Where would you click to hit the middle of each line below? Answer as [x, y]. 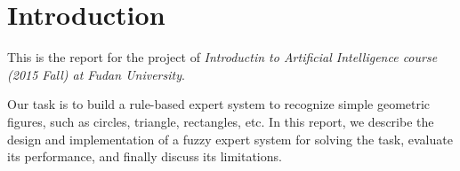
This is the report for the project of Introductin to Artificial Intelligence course [222, 57]
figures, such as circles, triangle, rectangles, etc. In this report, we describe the [221, 121]
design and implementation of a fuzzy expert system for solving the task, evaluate [230, 139]
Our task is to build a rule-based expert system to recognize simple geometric [219, 104]
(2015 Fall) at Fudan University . [96, 74]
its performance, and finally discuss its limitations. [145, 156]
